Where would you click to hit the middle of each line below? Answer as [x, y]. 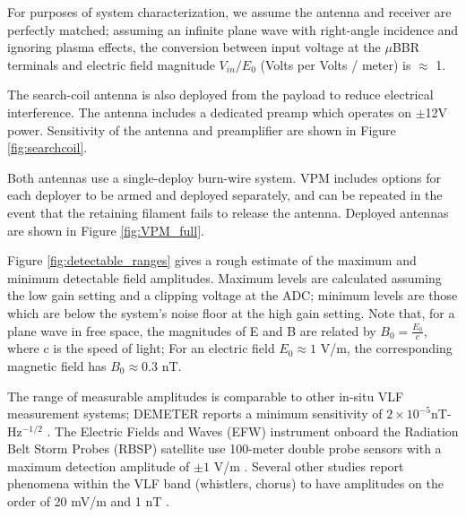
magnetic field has [57, 365]
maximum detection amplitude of [99, 465]
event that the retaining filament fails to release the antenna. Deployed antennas [228, 212]
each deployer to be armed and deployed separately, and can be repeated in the [225, 195]
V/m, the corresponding [386, 348]
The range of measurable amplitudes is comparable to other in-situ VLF [206, 396]
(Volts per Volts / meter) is [336, 64]
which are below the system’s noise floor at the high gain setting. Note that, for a [231, 312]
